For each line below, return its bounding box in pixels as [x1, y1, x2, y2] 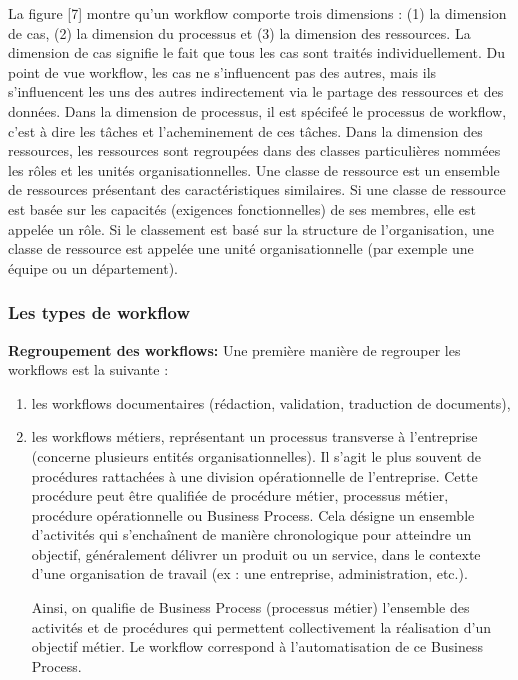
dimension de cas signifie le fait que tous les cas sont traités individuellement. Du [8, 42, 506, 63]
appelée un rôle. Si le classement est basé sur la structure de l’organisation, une [8, 218, 495, 239]
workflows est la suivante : [8, 359, 169, 380]
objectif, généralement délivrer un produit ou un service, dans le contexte [31, 543, 481, 564]
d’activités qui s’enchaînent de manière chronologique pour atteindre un [31, 524, 472, 545]
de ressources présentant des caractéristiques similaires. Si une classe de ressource [8, 179, 506, 200]
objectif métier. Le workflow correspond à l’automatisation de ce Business [31, 636, 484, 657]
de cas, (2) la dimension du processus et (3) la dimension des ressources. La [8, 22, 471, 43]
